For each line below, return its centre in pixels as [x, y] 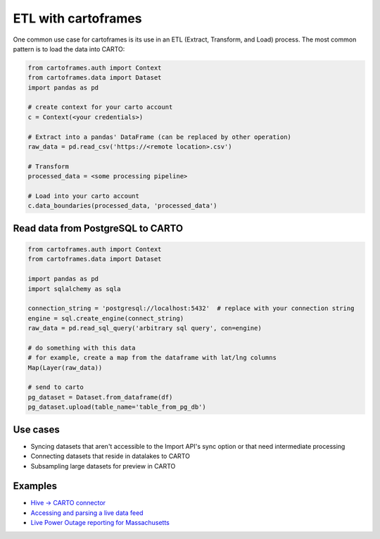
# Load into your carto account [84, 196]
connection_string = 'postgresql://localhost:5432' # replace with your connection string [191, 309]
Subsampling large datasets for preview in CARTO [103, 466]
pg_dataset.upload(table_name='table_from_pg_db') [117, 407]
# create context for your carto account [100, 107]
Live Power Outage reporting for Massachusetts [100, 523]
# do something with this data [82, 348]
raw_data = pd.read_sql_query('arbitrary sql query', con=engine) [145, 328]
